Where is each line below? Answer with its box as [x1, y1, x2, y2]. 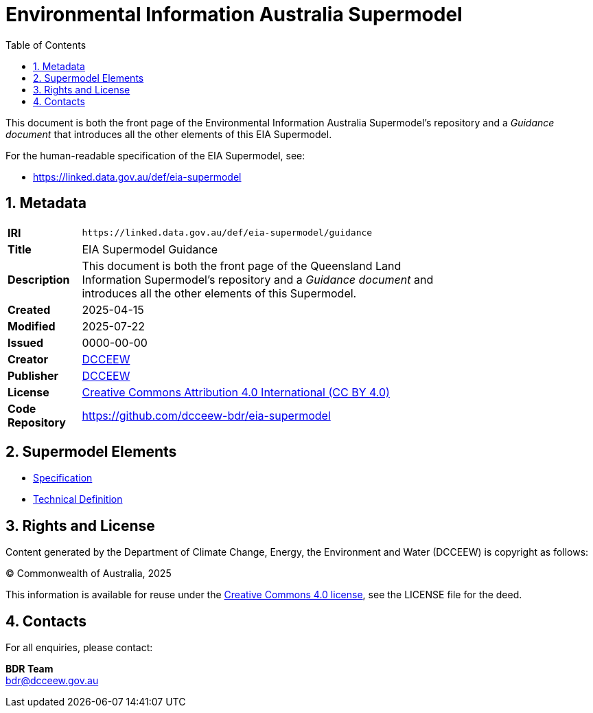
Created [8, 302, 51, 317]
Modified [8, 319, 56, 333]
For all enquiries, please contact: [5, 642, 153, 654]
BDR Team [5, 663, 54, 675]
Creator [8, 352, 48, 366]
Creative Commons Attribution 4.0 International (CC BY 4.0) [82, 385, 390, 399]
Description [8, 272, 70, 286]
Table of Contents [5, 38, 86, 51]
